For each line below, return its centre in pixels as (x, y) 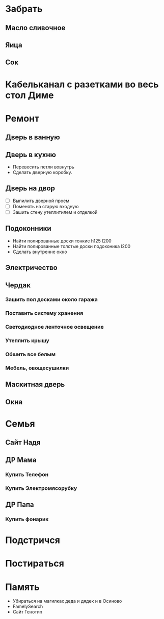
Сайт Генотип (27, 612)
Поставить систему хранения (44, 313)
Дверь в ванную (33, 138)
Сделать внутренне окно (40, 252)
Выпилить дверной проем (41, 201)
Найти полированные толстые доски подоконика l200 (72, 246)
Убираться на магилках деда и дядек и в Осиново (67, 601)
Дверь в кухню (31, 154)
